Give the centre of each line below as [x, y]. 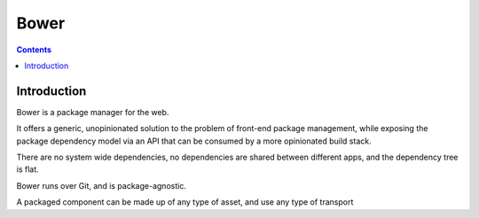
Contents [34, 50]
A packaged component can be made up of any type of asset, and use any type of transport [185, 202]
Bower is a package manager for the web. [93, 112]
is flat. [27, 169]
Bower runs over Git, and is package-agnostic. [101, 185]
